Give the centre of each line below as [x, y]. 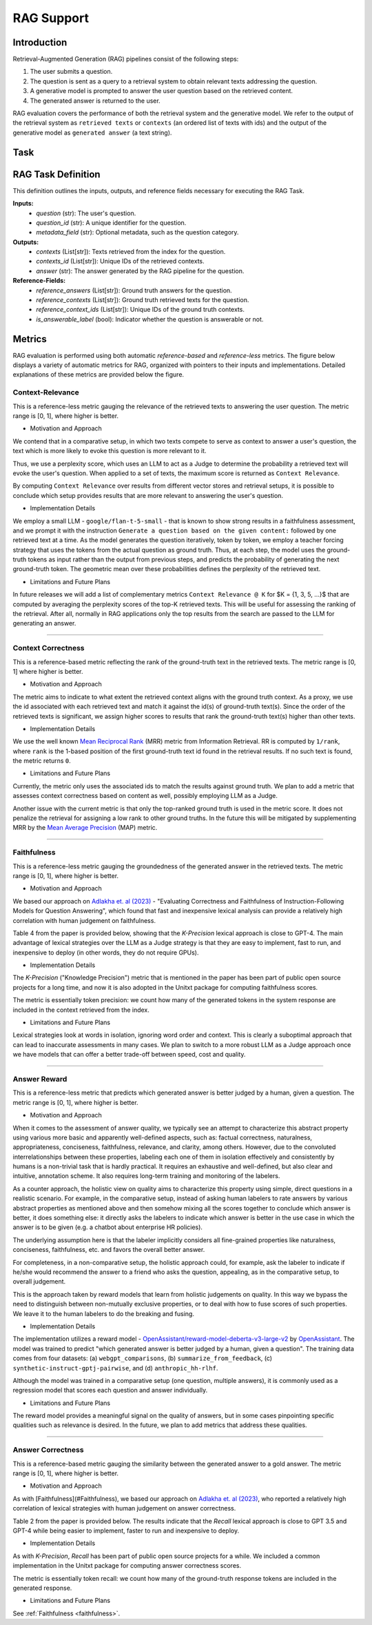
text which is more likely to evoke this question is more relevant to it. [110, 451]
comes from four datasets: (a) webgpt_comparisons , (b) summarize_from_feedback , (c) [142, 1358]
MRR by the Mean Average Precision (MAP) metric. [85, 828]
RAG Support [51, 18]
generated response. [42, 1588]
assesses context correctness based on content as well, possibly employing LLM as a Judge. [145, 796]
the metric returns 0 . [42, 761]
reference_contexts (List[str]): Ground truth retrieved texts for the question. [143, 300]
